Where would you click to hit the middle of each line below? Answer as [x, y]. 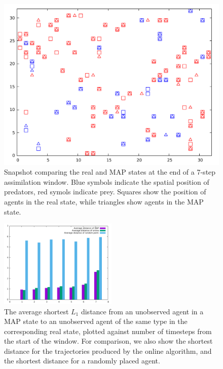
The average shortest [36, 311]
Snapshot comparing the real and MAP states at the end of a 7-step [110, 172]
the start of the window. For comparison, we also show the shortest [108, 341]
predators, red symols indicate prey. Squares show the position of [105, 192]
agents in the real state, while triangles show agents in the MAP [104, 201]
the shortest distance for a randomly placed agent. [82, 361]
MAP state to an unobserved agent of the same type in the [96, 321]
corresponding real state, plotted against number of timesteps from [108, 331]
